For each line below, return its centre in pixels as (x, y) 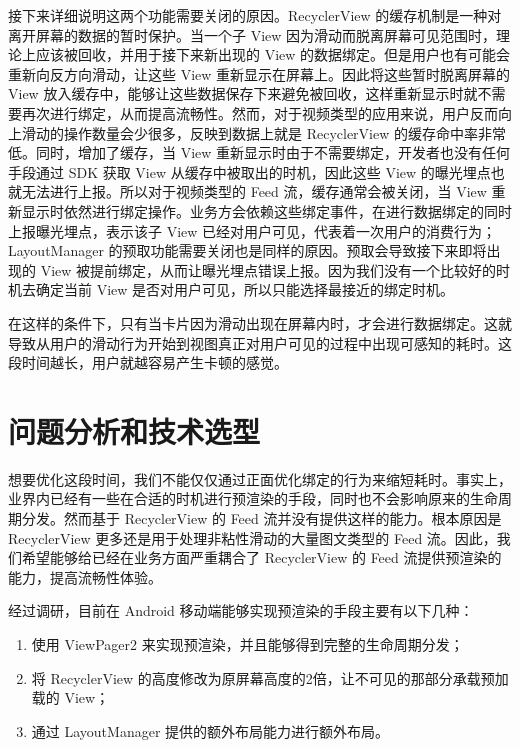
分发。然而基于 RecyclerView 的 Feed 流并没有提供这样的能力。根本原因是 (261, 518)
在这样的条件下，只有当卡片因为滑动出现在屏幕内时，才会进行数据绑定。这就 (260, 322)
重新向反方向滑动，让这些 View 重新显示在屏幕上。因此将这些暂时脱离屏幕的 (259, 73)
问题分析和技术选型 (134, 430)
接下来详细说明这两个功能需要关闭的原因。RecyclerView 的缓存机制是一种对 (255, 15)
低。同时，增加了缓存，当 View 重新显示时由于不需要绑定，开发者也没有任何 (259, 152)
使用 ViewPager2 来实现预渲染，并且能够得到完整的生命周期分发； (247, 643)
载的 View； (70, 697)
